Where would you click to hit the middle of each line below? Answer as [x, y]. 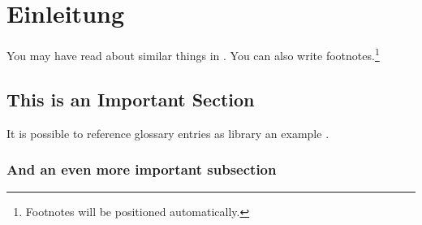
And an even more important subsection [142, 169]
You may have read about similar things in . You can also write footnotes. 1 [193, 54]
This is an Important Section [131, 99]
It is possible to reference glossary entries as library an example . [168, 133]
